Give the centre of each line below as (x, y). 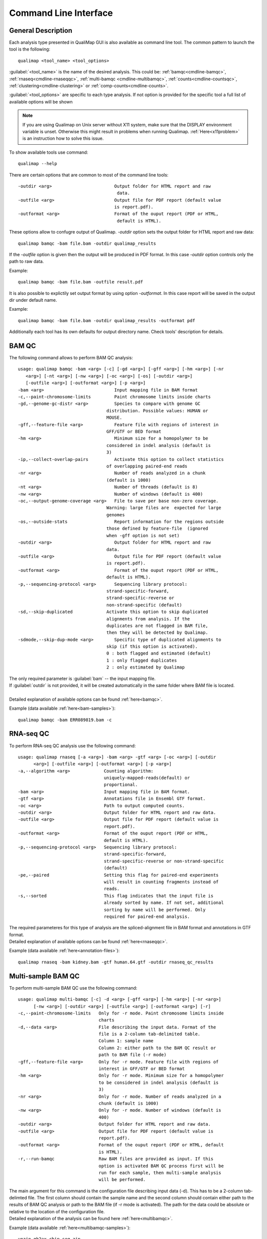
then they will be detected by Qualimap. (157, 633)
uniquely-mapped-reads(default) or (147, 778)
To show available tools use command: (49, 152)
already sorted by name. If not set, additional (164, 903)
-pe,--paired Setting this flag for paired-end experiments (118, 875)
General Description (41, 30)
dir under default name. (33, 300)
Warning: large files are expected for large (164, 508)
